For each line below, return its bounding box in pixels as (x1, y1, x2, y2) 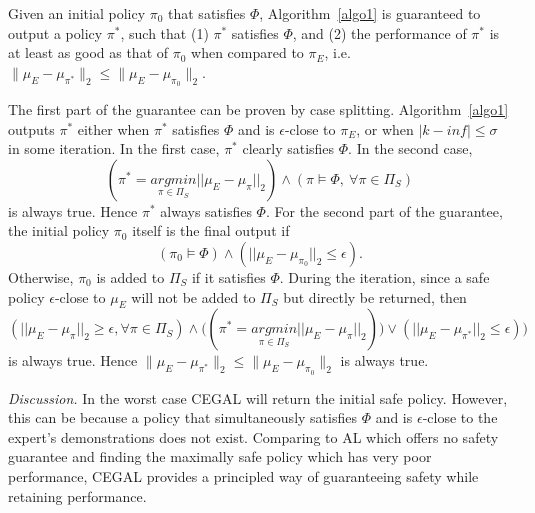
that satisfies (168, 3, 246, 23)
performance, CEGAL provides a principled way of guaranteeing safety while (8, 465, 479, 486)
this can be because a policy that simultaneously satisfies (8, 407, 357, 428)
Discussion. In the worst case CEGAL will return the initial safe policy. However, (8, 387, 508, 408)
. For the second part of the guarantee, (265, 200, 503, 221)
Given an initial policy (8, 3, 146, 23)
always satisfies (160, 200, 252, 221)
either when (77, 118, 150, 139)
